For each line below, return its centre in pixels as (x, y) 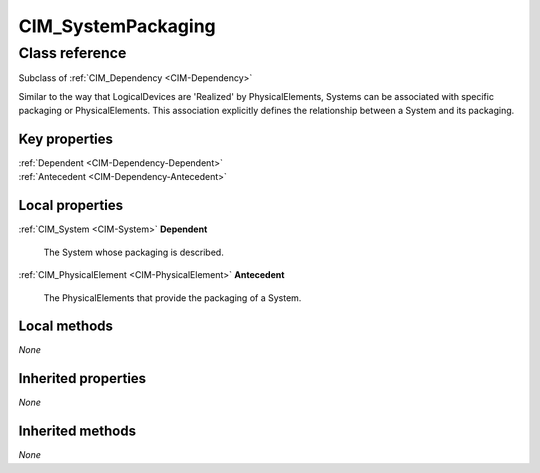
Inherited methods (77, 431)
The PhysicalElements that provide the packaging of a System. (172, 297)
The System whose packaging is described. (133, 252)
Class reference (72, 53)
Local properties (71, 205)
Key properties (66, 138)
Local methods (66, 326)
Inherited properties (82, 378)
